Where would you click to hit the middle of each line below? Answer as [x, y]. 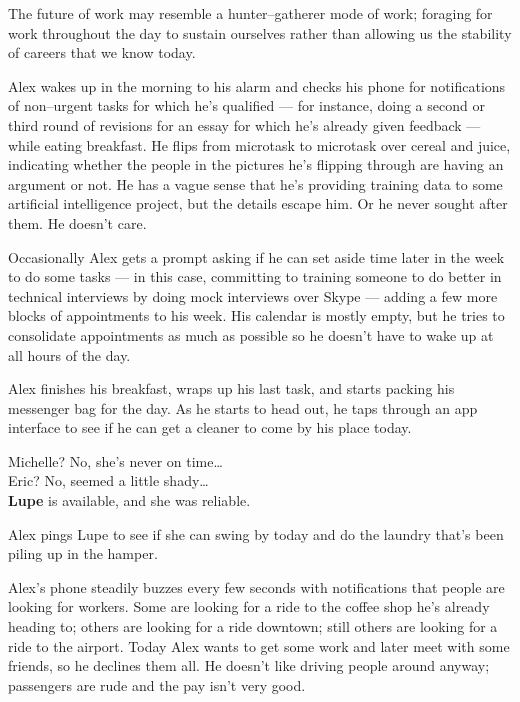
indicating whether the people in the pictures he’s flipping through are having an [256, 164]
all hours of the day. [69, 354]
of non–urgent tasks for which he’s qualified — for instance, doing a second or [246, 105]
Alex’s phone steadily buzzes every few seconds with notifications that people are [256, 586]
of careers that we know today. [102, 52]
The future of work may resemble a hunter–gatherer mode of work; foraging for [250, 13]
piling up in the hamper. [83, 553]
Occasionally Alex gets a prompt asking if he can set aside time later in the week [256, 256]
